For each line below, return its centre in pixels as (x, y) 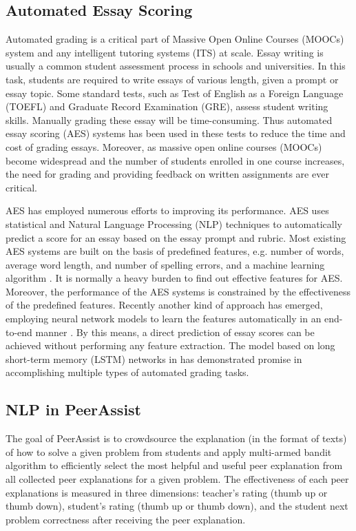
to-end (19, 332)
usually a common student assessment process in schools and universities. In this (176, 66)
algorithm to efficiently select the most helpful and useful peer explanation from (174, 465)
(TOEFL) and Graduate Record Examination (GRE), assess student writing (167, 106)
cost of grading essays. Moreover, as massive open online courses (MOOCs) (164, 146)
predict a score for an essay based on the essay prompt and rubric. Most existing (176, 237)
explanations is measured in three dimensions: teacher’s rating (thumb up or (167, 492)
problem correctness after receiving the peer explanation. (126, 519)
